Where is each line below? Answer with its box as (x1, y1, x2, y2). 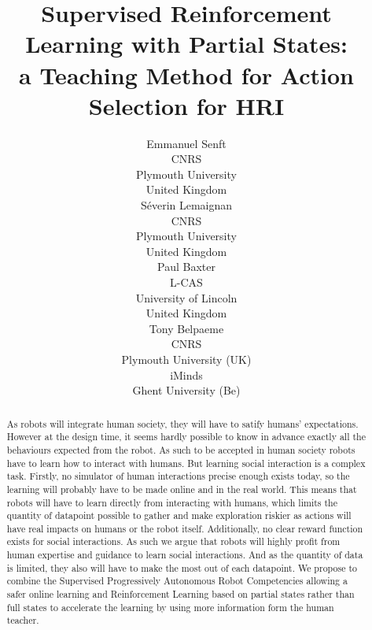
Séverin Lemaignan (140, 197, 233, 213)
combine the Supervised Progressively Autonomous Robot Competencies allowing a (6, 574, 348, 587)
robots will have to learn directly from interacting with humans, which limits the (6, 495, 337, 509)
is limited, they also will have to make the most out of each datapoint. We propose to (6, 561, 357, 574)
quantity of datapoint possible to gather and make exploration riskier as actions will (6, 509, 352, 522)
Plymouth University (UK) (121, 351, 252, 367)
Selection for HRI (88, 89, 285, 121)
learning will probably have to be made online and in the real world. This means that (6, 482, 357, 495)
